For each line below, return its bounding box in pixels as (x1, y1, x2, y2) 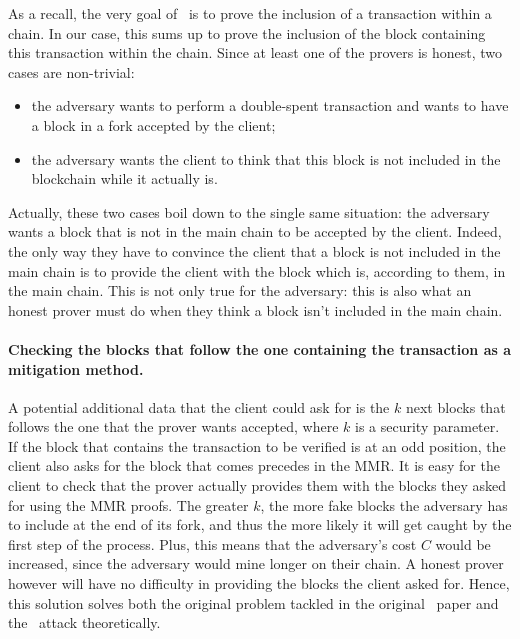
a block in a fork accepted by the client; (31, 114, 276, 135)
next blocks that (405, 396, 506, 417)
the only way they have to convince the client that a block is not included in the (8, 240, 501, 261)
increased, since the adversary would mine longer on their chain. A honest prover (8, 553, 504, 574)
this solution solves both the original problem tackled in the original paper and (8, 592, 499, 613)
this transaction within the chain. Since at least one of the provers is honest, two (8, 42, 503, 63)
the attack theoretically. (8, 612, 161, 633)
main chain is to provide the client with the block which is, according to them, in (8, 260, 506, 281)
